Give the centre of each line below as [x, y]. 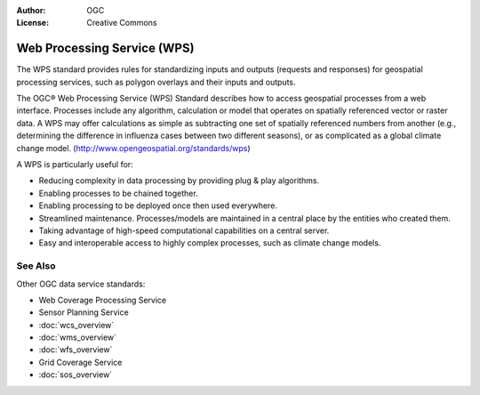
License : [32, 23]
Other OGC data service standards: [81, 284]
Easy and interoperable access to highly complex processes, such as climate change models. [210, 243]
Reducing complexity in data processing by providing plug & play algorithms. [179, 181]
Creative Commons [122, 23]
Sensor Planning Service [84, 312]
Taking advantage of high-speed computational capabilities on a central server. [184, 230]
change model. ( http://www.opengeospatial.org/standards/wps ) [133, 148]
